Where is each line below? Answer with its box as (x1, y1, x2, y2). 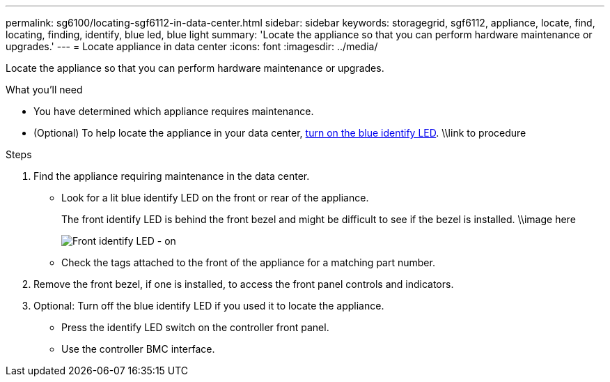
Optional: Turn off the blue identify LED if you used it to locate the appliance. (33, 300, 384, 312)
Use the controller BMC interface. (61, 343, 215, 355)
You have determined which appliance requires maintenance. (33, 105, 314, 117)
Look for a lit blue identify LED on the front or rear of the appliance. (61, 192, 369, 204)
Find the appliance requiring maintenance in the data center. (33, 170, 310, 182)
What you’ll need (6, 84, 83, 95)
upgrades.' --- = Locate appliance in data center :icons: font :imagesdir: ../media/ (6, 40, 378, 52)
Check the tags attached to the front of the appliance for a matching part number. (61, 257, 435, 268)
